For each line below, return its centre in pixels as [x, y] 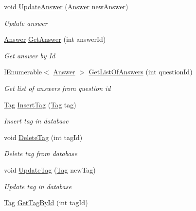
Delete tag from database [41, 153]
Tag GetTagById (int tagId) [46, 202]
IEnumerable [23, 72]
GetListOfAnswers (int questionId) [141, 72]
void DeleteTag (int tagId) [43, 137]
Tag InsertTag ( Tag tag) [40, 104]
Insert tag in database [36, 121]
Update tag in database [38, 186]
